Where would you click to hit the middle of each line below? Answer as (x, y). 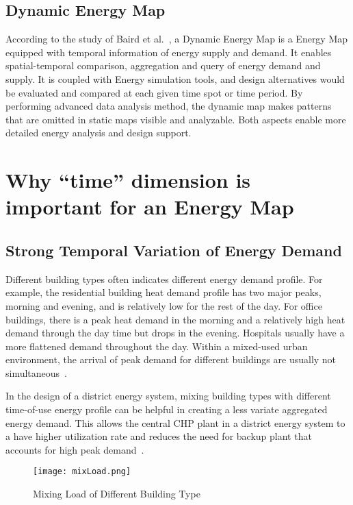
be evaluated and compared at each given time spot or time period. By (154, 92)
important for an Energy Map (150, 207)
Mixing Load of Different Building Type (117, 494)
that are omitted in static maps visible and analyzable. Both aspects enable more (176, 119)
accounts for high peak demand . (75, 449)
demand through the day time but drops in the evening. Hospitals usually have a (175, 333)
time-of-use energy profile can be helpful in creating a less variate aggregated (167, 409)
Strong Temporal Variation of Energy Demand (174, 250)
